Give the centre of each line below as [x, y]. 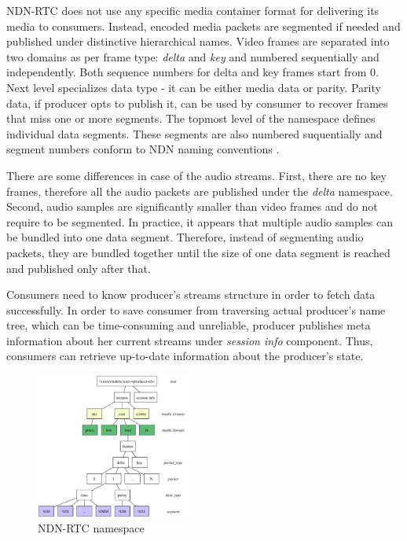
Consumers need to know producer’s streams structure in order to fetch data [191, 294]
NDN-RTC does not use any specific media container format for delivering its [193, 10]
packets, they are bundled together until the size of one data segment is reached [198, 252]
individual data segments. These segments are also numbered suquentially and [194, 133]
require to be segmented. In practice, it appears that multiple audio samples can [200, 221]
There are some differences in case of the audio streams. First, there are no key [196, 175]
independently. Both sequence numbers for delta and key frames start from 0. [192, 72]
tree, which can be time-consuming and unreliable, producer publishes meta [189, 325]
